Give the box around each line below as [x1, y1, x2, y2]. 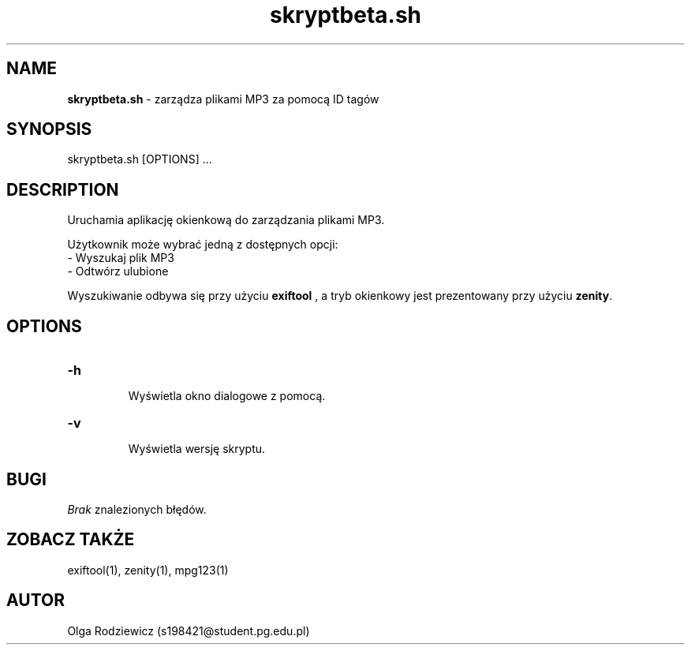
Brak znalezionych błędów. [67, 502, 207, 516]
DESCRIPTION [6, 179, 119, 200]
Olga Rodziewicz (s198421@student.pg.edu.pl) [67, 623, 310, 638]
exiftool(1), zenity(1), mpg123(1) [67, 563, 229, 577]
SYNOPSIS [6, 119, 92, 140]
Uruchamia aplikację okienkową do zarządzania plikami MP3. [67, 213, 385, 227]
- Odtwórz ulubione [67, 264, 169, 279]
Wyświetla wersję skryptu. [128, 442, 266, 456]
